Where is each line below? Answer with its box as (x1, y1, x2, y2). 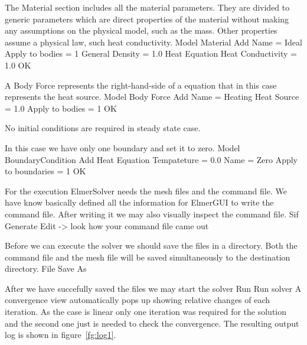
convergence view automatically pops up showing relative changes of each (5, 294, 270, 306)
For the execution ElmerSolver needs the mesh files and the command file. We (5, 184, 287, 197)
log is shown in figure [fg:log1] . (5, 328, 116, 341)
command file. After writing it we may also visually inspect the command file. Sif (5, 207, 299, 220)
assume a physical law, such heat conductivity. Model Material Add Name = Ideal (5, 35, 302, 48)
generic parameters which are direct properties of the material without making (5, 12, 289, 25)
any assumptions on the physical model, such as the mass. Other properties (5, 24, 277, 37)
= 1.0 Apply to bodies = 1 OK (5, 102, 117, 114)
